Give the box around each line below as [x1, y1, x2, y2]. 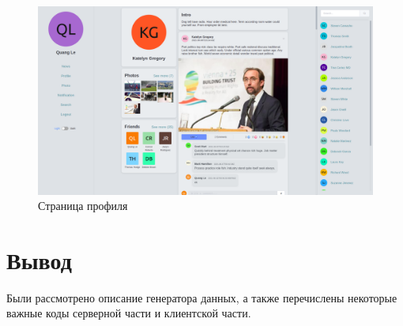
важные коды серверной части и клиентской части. [6, 305, 251, 321]
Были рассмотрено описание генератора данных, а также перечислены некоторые [6, 289, 397, 305]
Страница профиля [38, 197, 128, 214]
